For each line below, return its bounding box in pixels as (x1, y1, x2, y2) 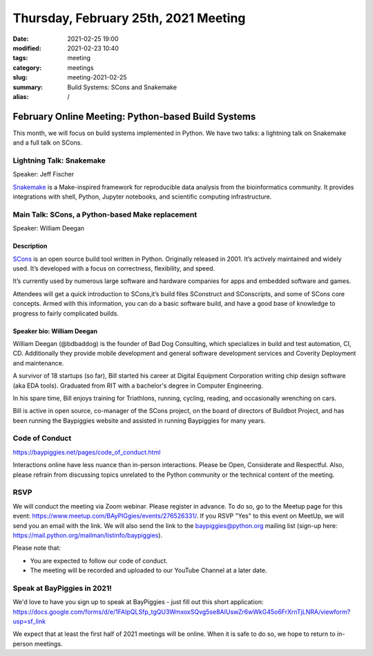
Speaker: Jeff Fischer (12, 170, 75, 179)
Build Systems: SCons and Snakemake (67, 83, 178, 91)
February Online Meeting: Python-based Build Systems (12, 111, 256, 122)
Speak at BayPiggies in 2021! (12, 583, 112, 593)
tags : (12, 54, 28, 62)
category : (12, 63, 42, 72)
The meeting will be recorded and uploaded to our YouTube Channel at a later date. (30, 566, 267, 574)
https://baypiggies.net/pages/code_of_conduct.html (12, 448, 161, 456)
